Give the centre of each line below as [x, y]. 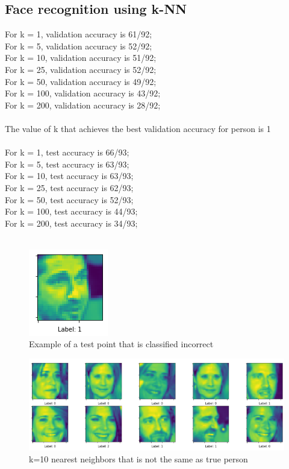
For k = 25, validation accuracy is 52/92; [81, 69]
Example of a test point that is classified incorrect [121, 344]
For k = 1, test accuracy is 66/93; [67, 152]
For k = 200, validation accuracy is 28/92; [83, 105]
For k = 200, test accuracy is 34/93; [71, 223]
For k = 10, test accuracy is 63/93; [69, 176]
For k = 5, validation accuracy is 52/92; [79, 46]
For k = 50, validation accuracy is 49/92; [81, 81]
